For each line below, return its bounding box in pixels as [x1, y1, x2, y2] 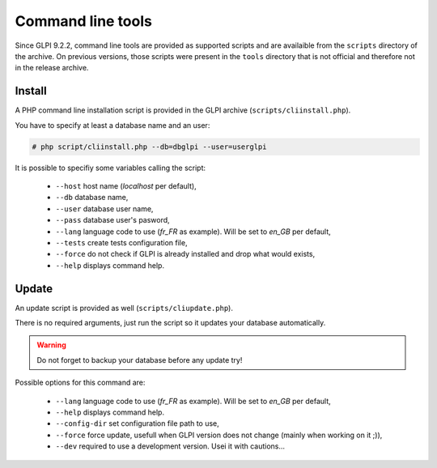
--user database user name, [55, 203, 154, 214]
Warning [36, 340, 66, 350]
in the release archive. [15, 63, 89, 73]
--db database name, [55, 193, 129, 202]
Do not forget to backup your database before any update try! [36, 355, 243, 364]
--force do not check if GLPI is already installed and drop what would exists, [55, 249, 316, 259]
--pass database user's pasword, [55, 215, 170, 225]
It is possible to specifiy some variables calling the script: [15, 163, 206, 172]
